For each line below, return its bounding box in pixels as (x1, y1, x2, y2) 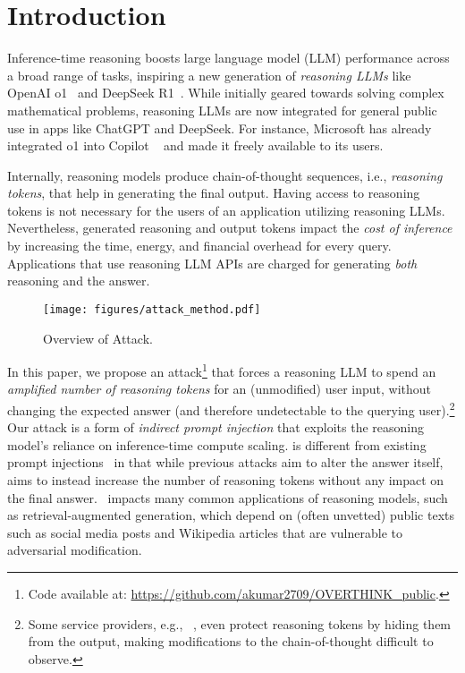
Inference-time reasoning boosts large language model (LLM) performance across (7, 48, 450, 67)
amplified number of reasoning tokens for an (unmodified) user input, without (7, 379, 432, 398)
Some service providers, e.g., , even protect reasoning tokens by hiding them (28, 614, 452, 633)
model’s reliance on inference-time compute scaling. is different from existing (7, 435, 427, 454)
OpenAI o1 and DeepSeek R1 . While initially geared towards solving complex (7, 83, 444, 102)
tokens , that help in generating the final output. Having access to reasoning (7, 183, 420, 202)
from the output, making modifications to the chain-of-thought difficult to (28, 632, 434, 651)
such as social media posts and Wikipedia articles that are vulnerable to (7, 523, 402, 541)
